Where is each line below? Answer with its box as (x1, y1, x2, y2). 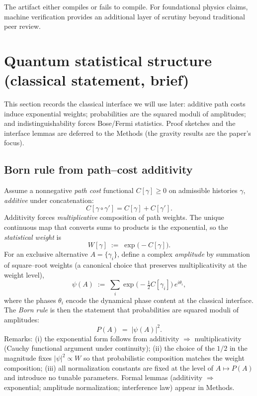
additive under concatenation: (4, 195, 94, 205)
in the (229, 343, 248, 353)
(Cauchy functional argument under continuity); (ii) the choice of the (4, 343, 215, 353)
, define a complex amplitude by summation (117, 249, 250, 259)
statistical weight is (4, 231, 61, 242)
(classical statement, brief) (4, 70, 189, 90)
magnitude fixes (4, 353, 52, 363)
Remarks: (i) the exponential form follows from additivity (4, 333, 179, 343)
